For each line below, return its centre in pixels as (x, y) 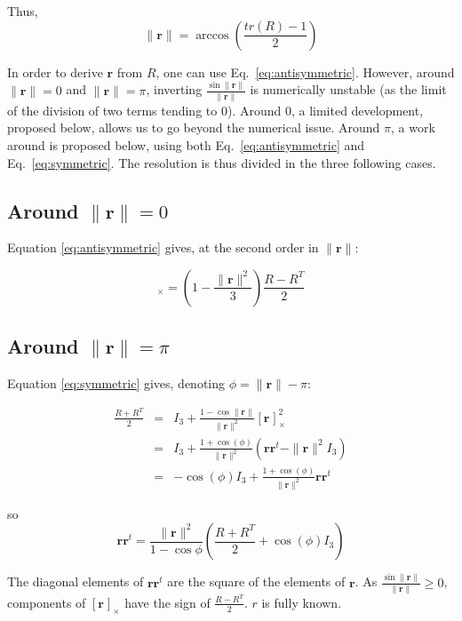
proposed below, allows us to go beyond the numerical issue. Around (194, 127)
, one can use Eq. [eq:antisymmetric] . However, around (305, 72)
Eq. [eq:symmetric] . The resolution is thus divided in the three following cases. (222, 162)
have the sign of (167, 602)
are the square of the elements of (256, 581)
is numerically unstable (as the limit (348, 89)
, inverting (174, 89)
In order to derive (55, 72)
